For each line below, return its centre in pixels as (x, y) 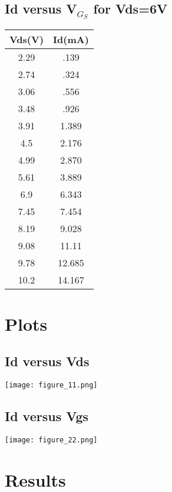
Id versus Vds (47, 361)
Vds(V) (27, 39)
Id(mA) (71, 39)
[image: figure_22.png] (51, 440)
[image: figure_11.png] (51, 385)
